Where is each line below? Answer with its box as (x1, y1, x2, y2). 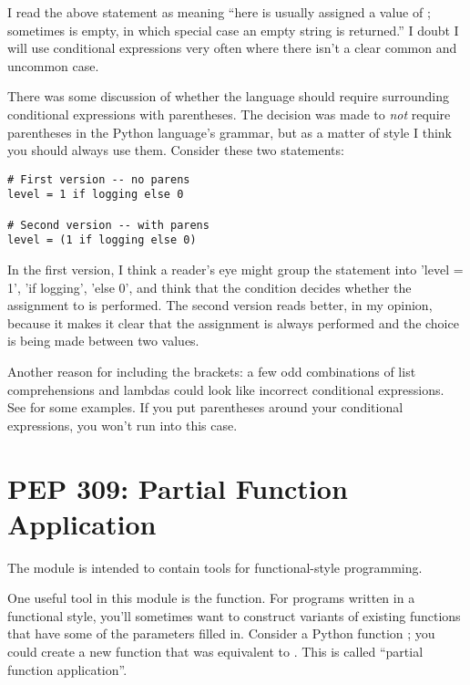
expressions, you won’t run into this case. (7, 415, 238, 434)
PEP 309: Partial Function (7, 469, 348, 506)
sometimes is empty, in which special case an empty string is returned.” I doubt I (7, 20, 459, 39)
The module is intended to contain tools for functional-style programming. (7, 557, 423, 576)
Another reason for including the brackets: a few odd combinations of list (7, 362, 416, 380)
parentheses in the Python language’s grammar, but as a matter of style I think (7, 122, 453, 141)
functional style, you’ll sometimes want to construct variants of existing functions (7, 606, 461, 625)
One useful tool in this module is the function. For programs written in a (7, 588, 415, 607)
